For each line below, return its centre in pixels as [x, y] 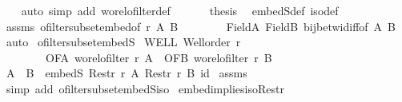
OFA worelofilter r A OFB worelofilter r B [159, 57]
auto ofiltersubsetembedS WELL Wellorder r [123, 42]
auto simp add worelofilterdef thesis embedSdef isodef [180, 10]
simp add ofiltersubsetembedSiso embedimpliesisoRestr [145, 88]
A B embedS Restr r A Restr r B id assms [127, 73]
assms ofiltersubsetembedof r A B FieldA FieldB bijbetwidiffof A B [201, 26]
